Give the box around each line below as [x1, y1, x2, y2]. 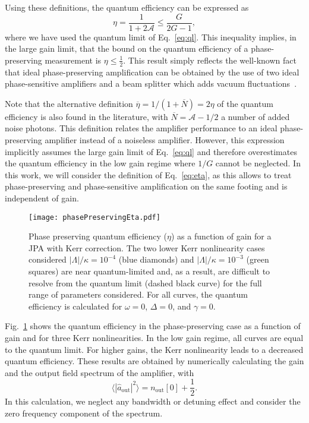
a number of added [221, 110, 290, 122]
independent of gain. [5, 192, 79, 204]
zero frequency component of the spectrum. [5, 407, 163, 419]
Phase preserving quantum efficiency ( [29, 230, 167, 242]
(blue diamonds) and [118, 253, 194, 266]
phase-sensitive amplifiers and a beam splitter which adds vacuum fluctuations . [5, 77, 297, 90]
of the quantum [217, 97, 273, 109]
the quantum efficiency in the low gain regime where [5, 157, 196, 169]
